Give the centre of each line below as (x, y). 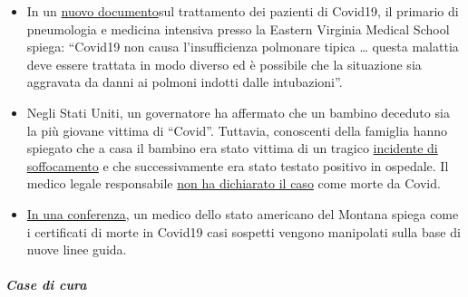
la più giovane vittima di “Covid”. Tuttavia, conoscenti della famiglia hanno (237, 130)
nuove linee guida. (77, 249)
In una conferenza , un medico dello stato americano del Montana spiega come (243, 213)
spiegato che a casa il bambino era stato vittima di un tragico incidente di (232, 148)
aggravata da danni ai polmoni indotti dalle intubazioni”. (185, 82)
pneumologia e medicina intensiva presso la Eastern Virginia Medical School (238, 29)
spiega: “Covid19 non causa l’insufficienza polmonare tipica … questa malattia (243, 47)
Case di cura (46, 285)
